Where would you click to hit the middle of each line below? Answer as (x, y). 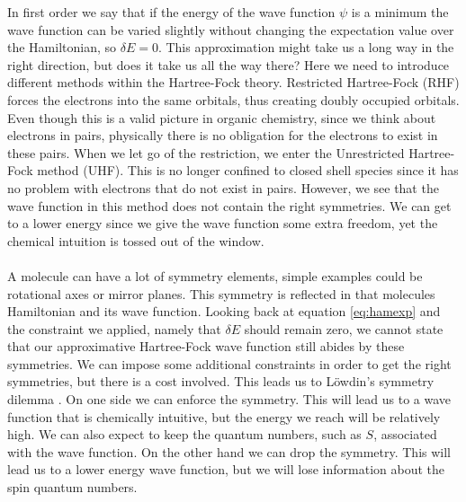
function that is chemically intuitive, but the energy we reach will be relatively (224, 416)
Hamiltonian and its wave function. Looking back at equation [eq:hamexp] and (224, 311)
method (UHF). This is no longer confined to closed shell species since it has (248, 170)
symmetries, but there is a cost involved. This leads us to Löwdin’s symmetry (221, 381)
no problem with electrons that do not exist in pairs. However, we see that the (223, 187)
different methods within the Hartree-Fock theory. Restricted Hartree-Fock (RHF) (233, 82)
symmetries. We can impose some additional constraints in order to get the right (229, 363)
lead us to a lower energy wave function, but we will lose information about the (226, 469)
